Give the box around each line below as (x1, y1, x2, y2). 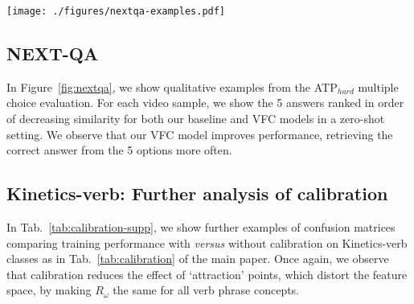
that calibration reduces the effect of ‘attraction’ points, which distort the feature (6, 265, 408, 282)
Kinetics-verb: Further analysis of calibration (6, 181, 388, 206)
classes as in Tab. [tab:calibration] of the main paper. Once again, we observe (6, 250, 389, 267)
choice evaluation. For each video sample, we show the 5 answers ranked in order (6, 94, 404, 111)
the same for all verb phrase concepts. (113, 281, 300, 298)
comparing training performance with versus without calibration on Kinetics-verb (6, 234, 408, 251)
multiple (358, 78, 399, 95)
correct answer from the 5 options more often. (6, 142, 232, 158)
